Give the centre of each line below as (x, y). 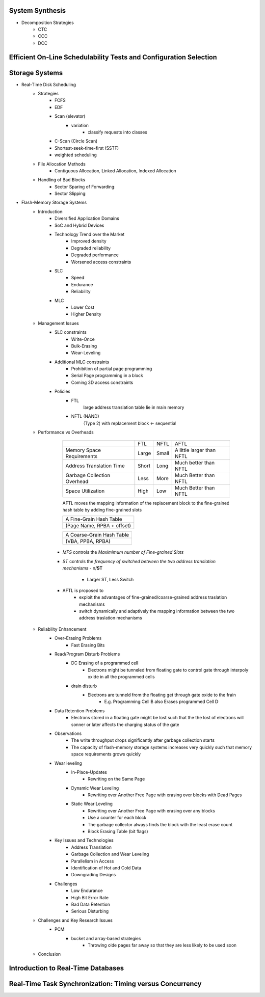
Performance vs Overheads (66, 432)
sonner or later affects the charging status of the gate (125, 725)
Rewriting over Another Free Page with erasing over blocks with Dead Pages (165, 795)
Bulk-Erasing (84, 346)
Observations (68, 733)
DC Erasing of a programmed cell (105, 663)
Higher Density (86, 314)
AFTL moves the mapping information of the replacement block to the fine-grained (146, 503)
